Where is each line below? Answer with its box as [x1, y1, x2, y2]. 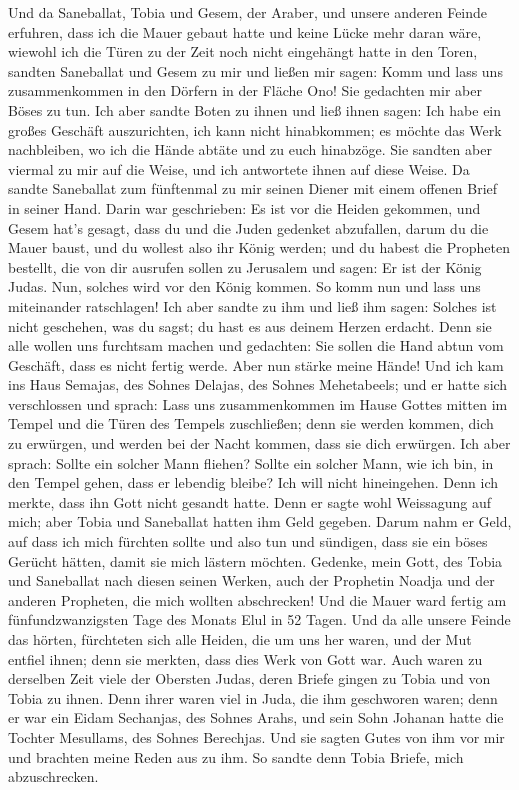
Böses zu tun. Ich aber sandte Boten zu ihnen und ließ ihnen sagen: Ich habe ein [8, 99, 502, 120]
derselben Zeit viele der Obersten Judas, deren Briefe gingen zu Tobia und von [8, 668, 491, 689]
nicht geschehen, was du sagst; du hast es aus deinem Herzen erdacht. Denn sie [8, 315, 492, 336]
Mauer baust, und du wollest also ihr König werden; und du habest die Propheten [8, 237, 510, 258]
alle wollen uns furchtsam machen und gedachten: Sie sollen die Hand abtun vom [8, 335, 504, 356]
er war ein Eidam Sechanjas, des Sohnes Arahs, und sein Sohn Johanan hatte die [8, 707, 504, 728]
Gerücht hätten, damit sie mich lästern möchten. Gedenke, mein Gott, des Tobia [8, 550, 503, 571]
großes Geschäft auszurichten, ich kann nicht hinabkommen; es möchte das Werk [8, 119, 502, 140]
